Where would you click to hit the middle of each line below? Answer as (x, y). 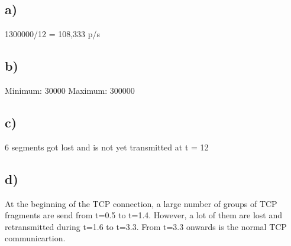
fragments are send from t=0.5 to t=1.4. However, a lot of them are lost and (143, 215)
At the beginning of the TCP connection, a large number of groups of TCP (141, 203)
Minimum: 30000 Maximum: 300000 (70, 90)
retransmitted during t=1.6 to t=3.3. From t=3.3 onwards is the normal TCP (146, 226)
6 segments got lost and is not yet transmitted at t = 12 (107, 147)
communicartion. (35, 238)
